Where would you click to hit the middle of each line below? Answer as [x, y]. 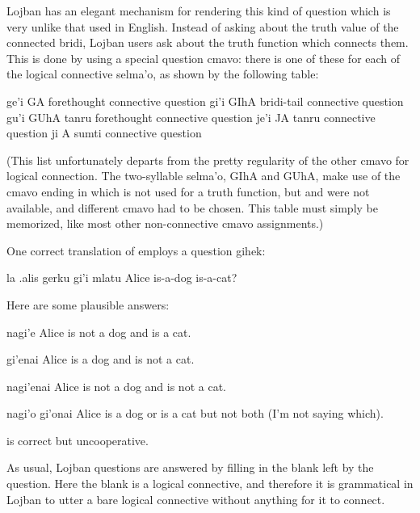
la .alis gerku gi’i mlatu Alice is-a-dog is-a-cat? [122, 278]
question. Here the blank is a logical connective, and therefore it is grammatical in [210, 484]
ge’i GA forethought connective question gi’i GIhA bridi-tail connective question [205, 101]
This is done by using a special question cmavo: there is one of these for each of [204, 58]
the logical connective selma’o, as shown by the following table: [163, 74]
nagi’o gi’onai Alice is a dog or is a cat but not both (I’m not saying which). [195, 413]
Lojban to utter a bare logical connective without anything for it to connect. [196, 499]
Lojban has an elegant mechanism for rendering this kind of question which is [199, 11]
